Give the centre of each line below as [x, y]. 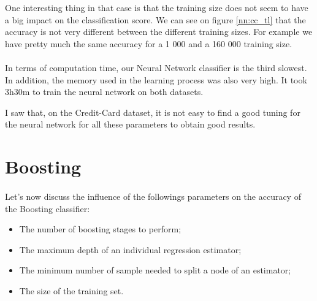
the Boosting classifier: [48, 208]
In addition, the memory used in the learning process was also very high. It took [156, 79]
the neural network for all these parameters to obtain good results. [130, 124]
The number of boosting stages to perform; [100, 229]
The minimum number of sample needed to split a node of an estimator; [155, 270]
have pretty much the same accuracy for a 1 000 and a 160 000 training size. [149, 43]
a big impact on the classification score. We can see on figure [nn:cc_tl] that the [155, 19]
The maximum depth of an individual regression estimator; [130, 249]
